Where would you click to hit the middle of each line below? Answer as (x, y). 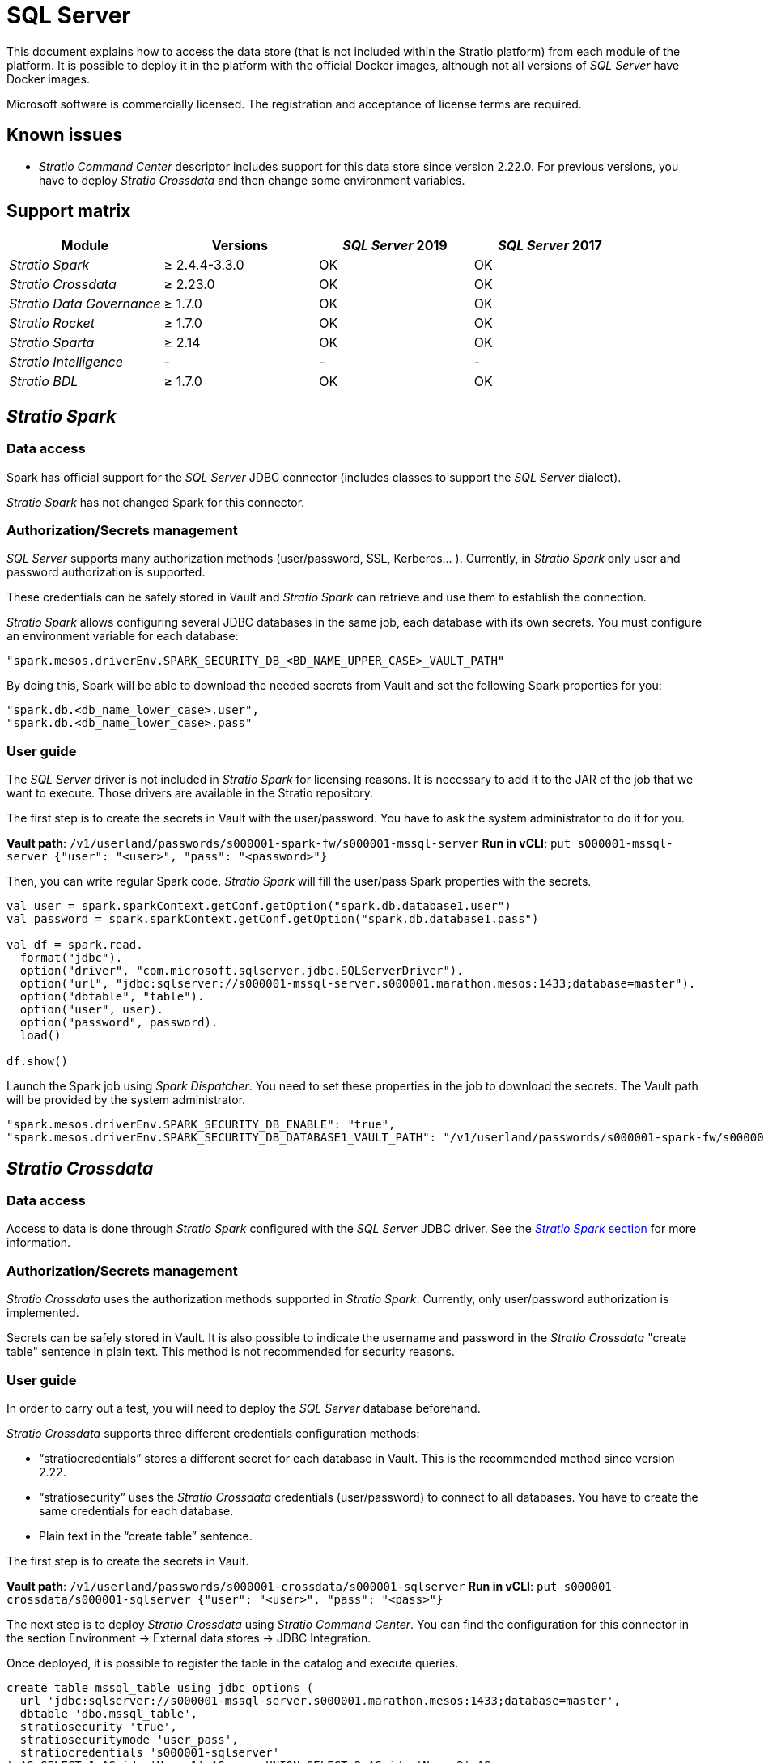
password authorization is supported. (106, 572)
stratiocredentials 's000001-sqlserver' (150, 1752)
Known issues (65, 135)
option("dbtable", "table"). (112, 997)
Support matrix (69, 211)
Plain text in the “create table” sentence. (146, 1536)
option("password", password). (119, 1023)
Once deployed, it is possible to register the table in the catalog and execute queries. (233, 1663)
